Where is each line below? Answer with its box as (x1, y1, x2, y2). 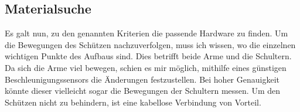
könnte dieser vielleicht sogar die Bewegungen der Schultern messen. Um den (5, 84, 280, 97)
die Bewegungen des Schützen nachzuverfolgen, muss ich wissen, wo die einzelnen (5, 38, 296, 50)
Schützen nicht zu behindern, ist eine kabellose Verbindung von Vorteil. (5, 96, 261, 108)
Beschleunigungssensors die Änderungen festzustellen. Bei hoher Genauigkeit (5, 73, 279, 85)
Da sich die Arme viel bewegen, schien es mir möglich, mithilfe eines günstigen (5, 61, 287, 73)
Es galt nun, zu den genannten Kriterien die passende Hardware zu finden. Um (5, 27, 288, 39)
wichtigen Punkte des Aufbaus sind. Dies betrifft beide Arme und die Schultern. (5, 50, 292, 62)
